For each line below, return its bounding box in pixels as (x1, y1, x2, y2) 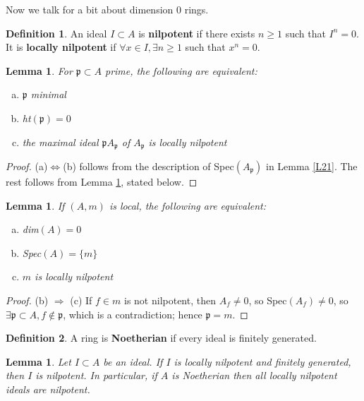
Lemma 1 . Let (6, 354, 71, 369)
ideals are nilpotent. (6, 381, 90, 396)
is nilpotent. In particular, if (35, 368, 157, 383)
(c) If (70, 292, 92, 307)
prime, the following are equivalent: (105, 63, 257, 78)
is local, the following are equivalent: (109, 198, 267, 213)
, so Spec (248, 292, 287, 307)
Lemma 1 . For (6, 63, 73, 78)
